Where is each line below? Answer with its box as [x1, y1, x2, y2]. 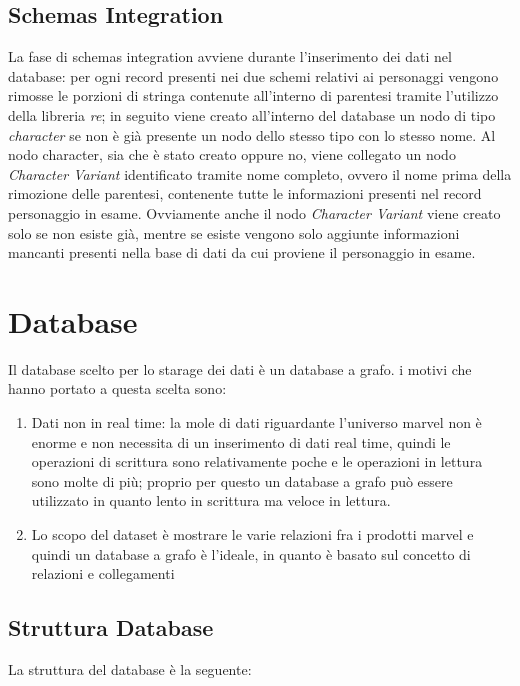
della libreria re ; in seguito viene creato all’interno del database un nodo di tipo [8, 104, 496, 125]
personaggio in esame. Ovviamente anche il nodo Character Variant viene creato [8, 202, 501, 223]
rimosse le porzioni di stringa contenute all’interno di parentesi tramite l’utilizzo [8, 85, 499, 106]
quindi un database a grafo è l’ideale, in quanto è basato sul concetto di [31, 543, 471, 564]
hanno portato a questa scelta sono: [8, 378, 227, 399]
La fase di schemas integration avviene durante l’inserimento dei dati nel [8, 46, 452, 67]
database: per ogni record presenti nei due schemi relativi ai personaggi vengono [8, 65, 499, 86]
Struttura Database [8, 612, 214, 643]
